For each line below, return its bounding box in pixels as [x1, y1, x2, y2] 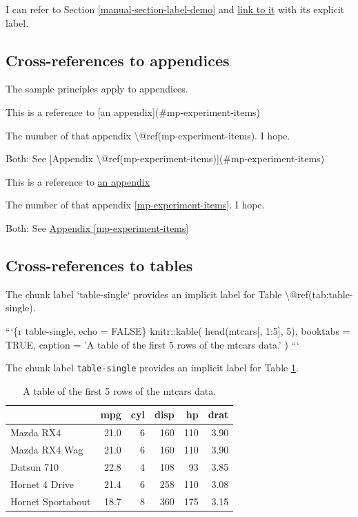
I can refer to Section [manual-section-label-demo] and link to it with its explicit [6, 2, 345, 16]
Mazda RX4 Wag [10, 442, 83, 457]
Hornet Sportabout [10, 494, 91, 508]
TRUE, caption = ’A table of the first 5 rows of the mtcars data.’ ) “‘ [6, 337, 299, 351]
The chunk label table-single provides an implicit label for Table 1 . [6, 360, 299, 375]
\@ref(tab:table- [285, 286, 353, 301]
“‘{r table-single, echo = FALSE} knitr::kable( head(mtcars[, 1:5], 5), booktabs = [6, 323, 350, 338]
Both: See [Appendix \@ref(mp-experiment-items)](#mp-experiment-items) [6, 151, 325, 166]
